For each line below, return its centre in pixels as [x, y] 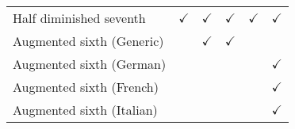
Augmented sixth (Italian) [85, 110]
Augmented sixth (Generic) [88, 41]
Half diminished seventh [79, 18]
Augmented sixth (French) [86, 87]
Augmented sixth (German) [90, 64]
